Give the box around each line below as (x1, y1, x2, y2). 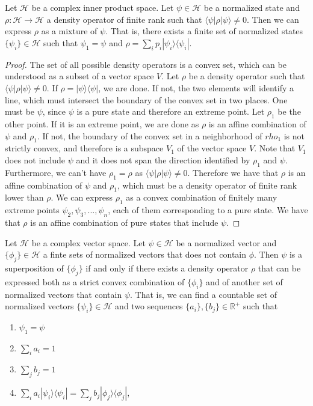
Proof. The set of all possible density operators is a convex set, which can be (5, 58, 287, 70)
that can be (258, 261, 301, 274)
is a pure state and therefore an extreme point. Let (76, 105, 265, 118)
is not (284, 129, 305, 142)
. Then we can (246, 13, 299, 25)
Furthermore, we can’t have (5, 166, 107, 178)
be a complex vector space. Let (31, 236, 146, 249)
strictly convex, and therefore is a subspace (5, 142, 164, 154)
